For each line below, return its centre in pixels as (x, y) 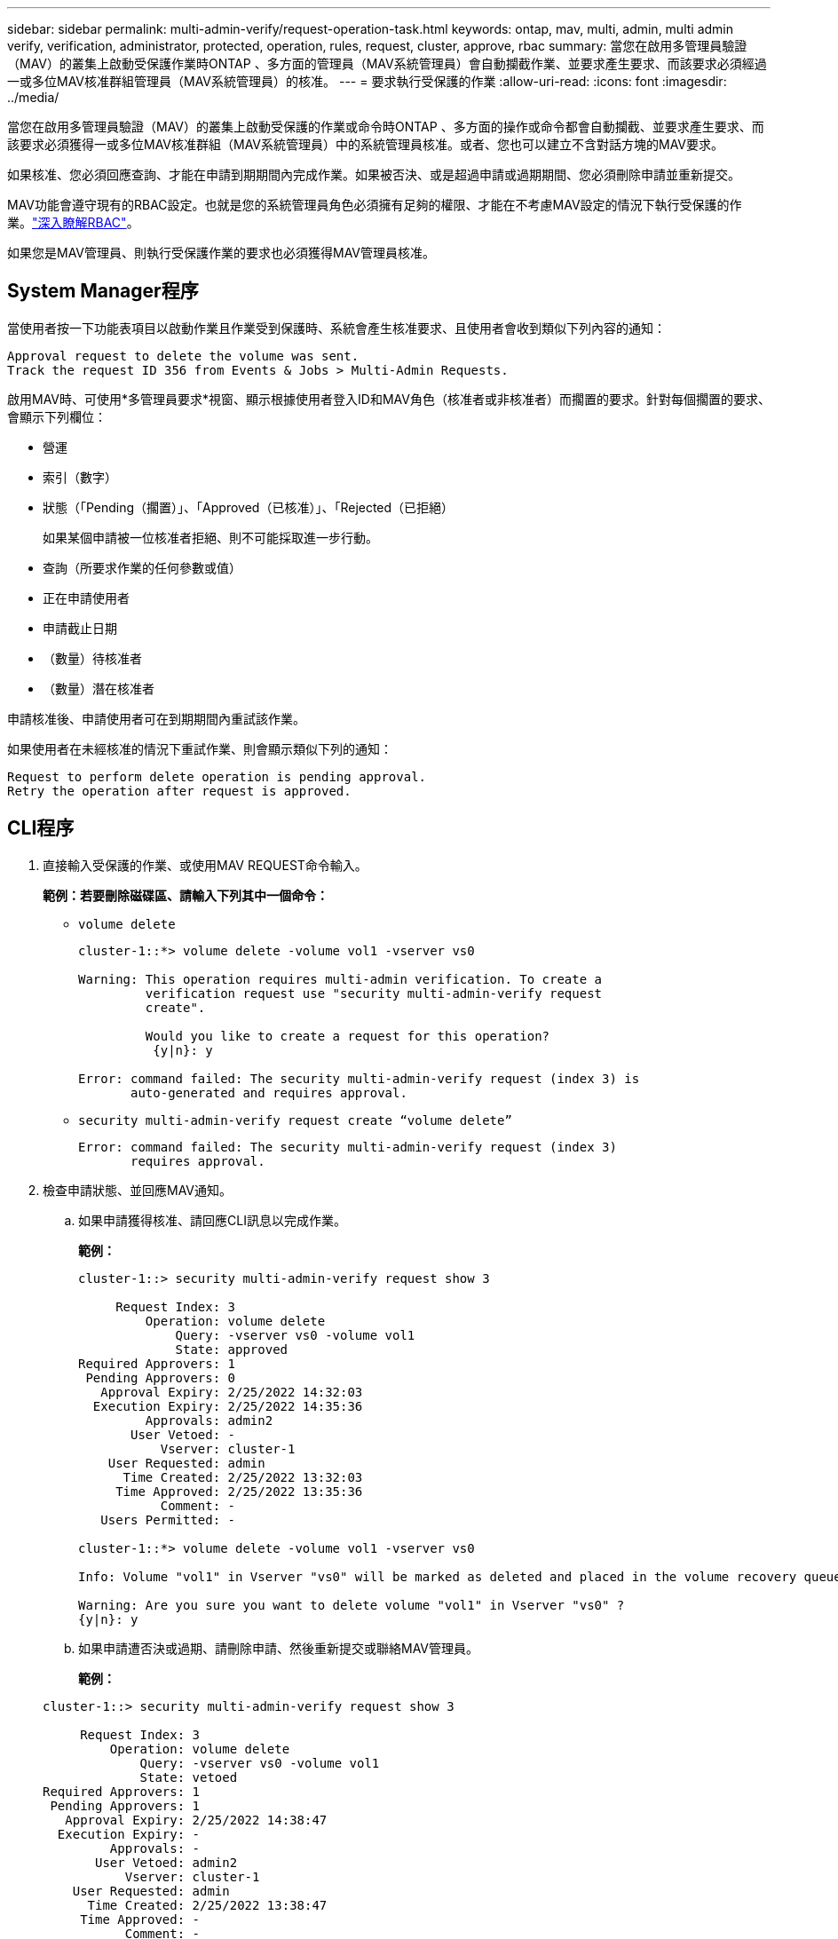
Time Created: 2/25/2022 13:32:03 (243, 1477)
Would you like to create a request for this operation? (348, 1036)
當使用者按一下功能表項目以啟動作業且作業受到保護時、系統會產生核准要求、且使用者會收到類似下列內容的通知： (336, 328)
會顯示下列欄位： (57, 416)
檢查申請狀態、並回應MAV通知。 (138, 1190)
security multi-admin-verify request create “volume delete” (295, 1120)
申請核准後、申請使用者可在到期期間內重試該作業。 (156, 718)
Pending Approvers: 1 (125, 1805)
